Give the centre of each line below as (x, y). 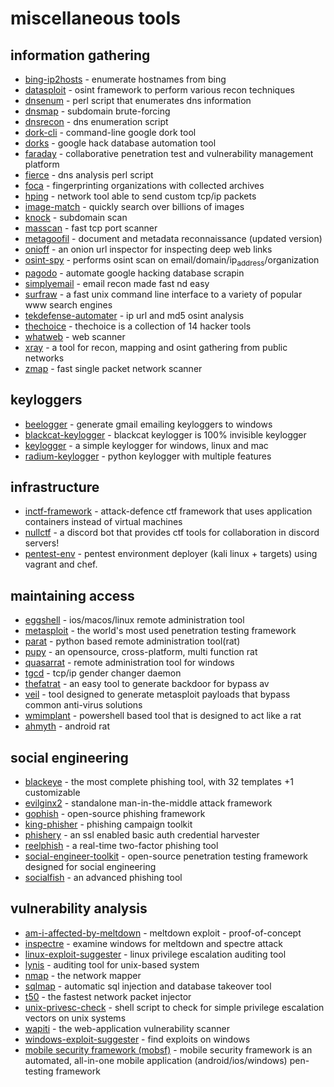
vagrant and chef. (61, 564)
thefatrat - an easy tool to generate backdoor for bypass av (147, 684)
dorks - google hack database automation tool (120, 143)
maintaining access (72, 595)
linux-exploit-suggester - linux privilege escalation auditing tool (155, 954)
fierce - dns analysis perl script (89, 175)
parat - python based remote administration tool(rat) (132, 641)
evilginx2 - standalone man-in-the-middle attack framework (148, 803)
